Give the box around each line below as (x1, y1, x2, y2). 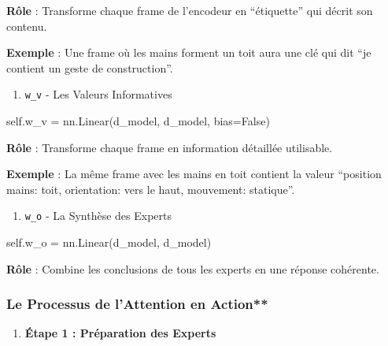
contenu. (6, 17, 47, 34)
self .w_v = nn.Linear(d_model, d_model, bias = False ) (6, 113, 270, 129)
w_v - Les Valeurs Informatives (24, 86, 172, 102)
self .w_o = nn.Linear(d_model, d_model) (6, 234, 212, 251)
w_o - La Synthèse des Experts (24, 207, 172, 224)
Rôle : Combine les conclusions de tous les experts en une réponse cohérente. (6, 260, 379, 277)
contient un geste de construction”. (6, 59, 173, 76)
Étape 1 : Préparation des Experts (24, 325, 216, 341)
